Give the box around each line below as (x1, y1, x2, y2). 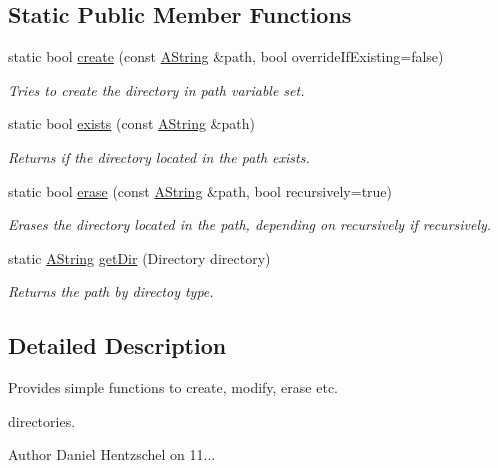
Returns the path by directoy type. (8, 281, 214, 302)
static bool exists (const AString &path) (8, 113, 255, 134)
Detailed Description (8, 330, 227, 361)
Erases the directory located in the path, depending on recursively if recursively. (8, 214, 492, 235)
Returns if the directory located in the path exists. (8, 146, 310, 167)
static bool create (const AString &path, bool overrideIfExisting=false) (8, 46, 444, 67)
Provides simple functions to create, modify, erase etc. (8, 377, 338, 398)
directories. (8, 410, 76, 431)
